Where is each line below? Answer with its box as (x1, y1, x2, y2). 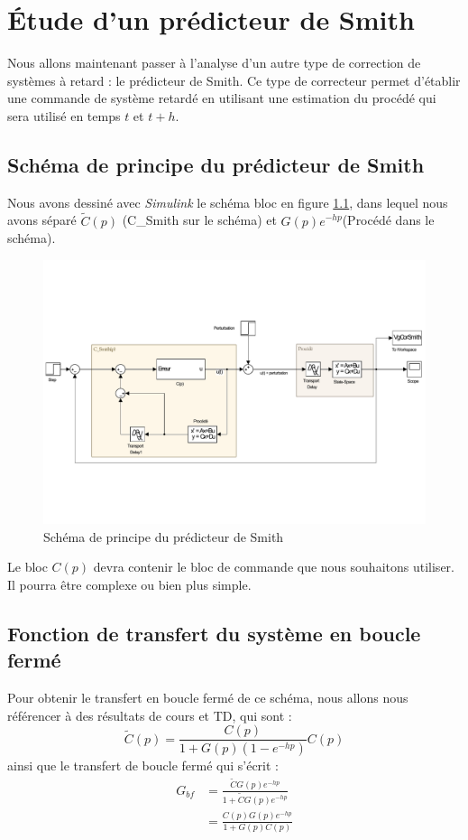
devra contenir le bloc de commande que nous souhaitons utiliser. (93, 557, 454, 576)
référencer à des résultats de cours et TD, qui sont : (7, 705, 292, 724)
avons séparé (7, 210, 77, 229)
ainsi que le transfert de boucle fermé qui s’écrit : (7, 756, 279, 775)
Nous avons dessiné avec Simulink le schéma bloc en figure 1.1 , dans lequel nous (7, 192, 448, 211)
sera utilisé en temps (7, 106, 121, 125)
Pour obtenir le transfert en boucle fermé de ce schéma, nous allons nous (7, 688, 408, 706)
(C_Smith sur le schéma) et (122, 210, 277, 229)
